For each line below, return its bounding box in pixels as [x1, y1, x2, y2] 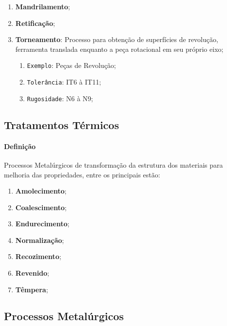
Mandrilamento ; [15, 1, 70, 11]
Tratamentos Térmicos [4, 117, 119, 132]
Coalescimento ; [15, 202, 67, 212]
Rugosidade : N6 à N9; [27, 93, 93, 103]
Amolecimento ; [15, 186, 67, 196]
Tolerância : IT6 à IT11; [27, 77, 101, 87]
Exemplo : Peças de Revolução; [27, 60, 116, 70]
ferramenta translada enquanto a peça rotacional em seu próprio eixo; [15, 43, 224, 54]
